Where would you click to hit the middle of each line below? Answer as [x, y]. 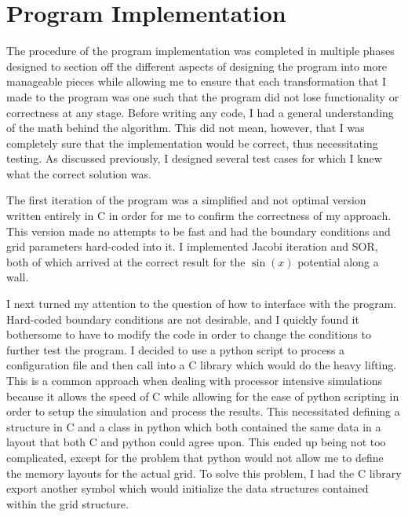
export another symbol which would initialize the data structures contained [188, 488]
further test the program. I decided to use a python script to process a [176, 349]
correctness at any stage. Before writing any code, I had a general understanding [200, 112]
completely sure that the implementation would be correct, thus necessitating [192, 143]
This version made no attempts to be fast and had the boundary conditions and [199, 231]
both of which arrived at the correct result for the [126, 261]
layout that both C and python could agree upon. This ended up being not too [196, 442]
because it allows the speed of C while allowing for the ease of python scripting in [203, 396]
